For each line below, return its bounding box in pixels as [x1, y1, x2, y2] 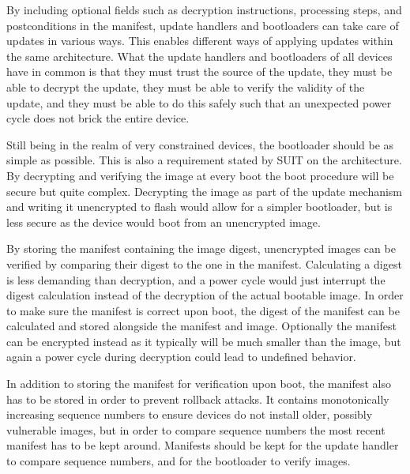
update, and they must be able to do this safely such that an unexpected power [6, 94, 392, 111]
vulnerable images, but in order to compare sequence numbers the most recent [6, 421, 386, 438]
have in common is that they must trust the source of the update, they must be [6, 63, 393, 80]
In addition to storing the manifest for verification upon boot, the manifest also [6, 375, 391, 392]
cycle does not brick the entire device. [6, 110, 190, 126]
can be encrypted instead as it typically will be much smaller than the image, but [6, 333, 401, 349]
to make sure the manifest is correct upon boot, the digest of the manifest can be [6, 302, 400, 318]
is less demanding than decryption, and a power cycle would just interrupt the [6, 271, 386, 288]
